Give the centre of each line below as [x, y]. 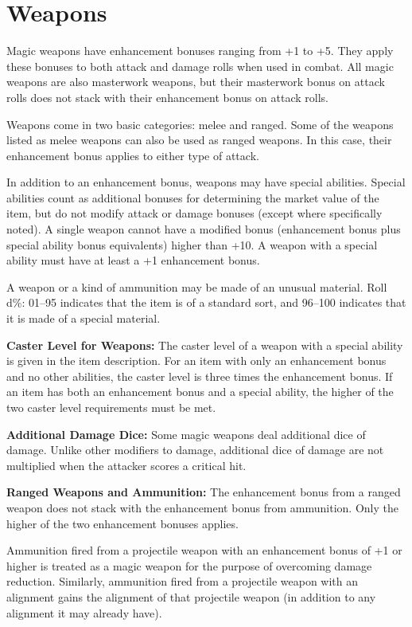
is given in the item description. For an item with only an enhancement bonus [196, 361]
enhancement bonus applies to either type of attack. [133, 155]
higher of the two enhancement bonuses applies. [122, 523]
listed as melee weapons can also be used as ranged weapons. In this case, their [199, 140]
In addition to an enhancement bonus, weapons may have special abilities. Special [206, 182]
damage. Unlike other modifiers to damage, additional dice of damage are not [195, 450]
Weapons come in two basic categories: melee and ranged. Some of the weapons [200, 124]
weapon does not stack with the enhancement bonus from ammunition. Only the [202, 507]
